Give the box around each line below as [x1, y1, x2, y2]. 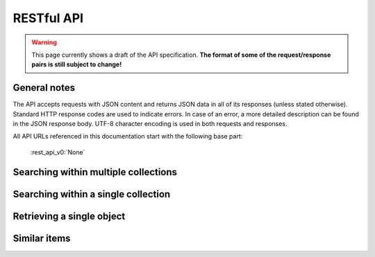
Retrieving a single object [12, 210, 126, 222]
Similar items [12, 232, 71, 244]
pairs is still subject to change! [31, 60, 122, 69]
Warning [31, 38, 57, 46]
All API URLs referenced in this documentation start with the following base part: [12, 132, 243, 141]
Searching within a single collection [12, 188, 171, 200]
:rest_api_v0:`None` [30, 148, 85, 156]
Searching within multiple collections [12, 166, 177, 178]
